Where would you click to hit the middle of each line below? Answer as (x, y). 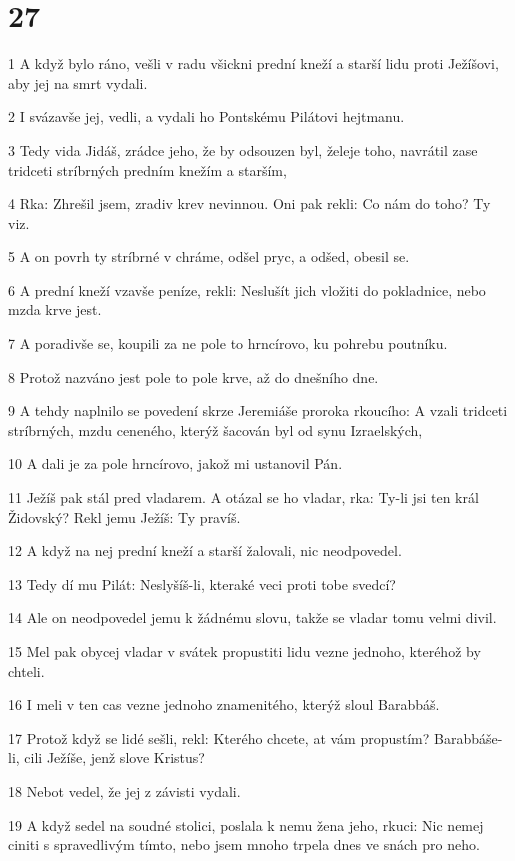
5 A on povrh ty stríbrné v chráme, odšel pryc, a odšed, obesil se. (209, 256)
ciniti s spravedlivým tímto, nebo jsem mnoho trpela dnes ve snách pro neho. (244, 844)
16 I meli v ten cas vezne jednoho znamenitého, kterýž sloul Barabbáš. (224, 704)
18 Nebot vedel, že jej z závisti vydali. (124, 790)
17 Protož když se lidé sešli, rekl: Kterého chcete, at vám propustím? (219, 737)
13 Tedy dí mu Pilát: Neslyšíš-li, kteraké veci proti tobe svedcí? (202, 583)
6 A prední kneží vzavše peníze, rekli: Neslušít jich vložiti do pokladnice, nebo (247, 289)
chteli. (26, 670)
